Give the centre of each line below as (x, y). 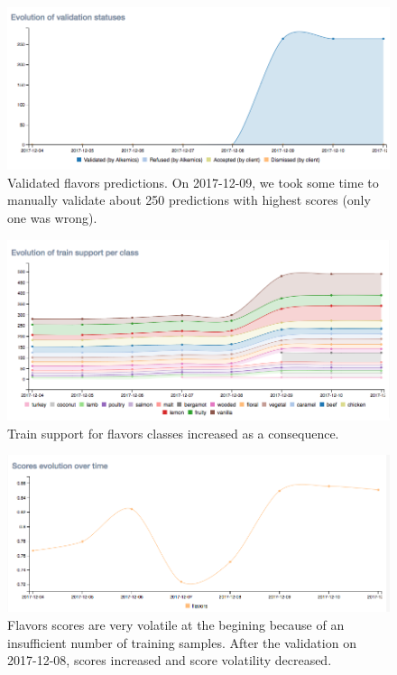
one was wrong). (52, 218)
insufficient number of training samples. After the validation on (182, 642)
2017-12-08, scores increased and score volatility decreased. (170, 660)
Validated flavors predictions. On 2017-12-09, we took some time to (193, 182)
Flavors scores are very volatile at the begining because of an (176, 625)
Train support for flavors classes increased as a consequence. (173, 433)
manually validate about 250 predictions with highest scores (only (189, 200)
